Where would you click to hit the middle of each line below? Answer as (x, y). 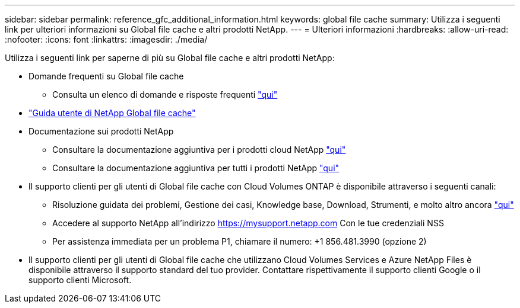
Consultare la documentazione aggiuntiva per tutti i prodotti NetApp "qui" (196, 168)
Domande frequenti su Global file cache (106, 76)
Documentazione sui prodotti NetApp (101, 131)
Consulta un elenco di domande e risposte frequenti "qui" (165, 94)
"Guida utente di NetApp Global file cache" (112, 113)
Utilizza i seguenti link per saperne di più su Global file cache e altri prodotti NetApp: (170, 58)
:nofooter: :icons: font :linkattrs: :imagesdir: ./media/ (106, 39)
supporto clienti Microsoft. (80, 280)
